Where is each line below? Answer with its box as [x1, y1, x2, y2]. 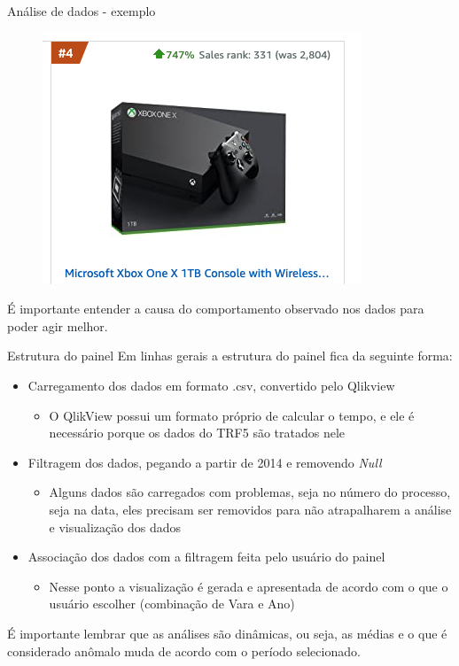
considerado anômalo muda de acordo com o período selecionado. [7, 641, 361, 660]
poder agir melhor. [7, 316, 108, 335]
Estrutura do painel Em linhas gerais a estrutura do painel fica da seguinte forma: [7, 346, 453, 365]
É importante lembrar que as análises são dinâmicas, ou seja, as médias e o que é [7, 623, 447, 642]
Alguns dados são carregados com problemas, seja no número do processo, [49, 483, 451, 501]
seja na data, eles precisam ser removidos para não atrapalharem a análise [49, 499, 452, 518]
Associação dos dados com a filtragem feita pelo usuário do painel [27, 547, 385, 566]
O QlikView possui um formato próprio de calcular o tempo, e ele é [49, 406, 415, 424]
